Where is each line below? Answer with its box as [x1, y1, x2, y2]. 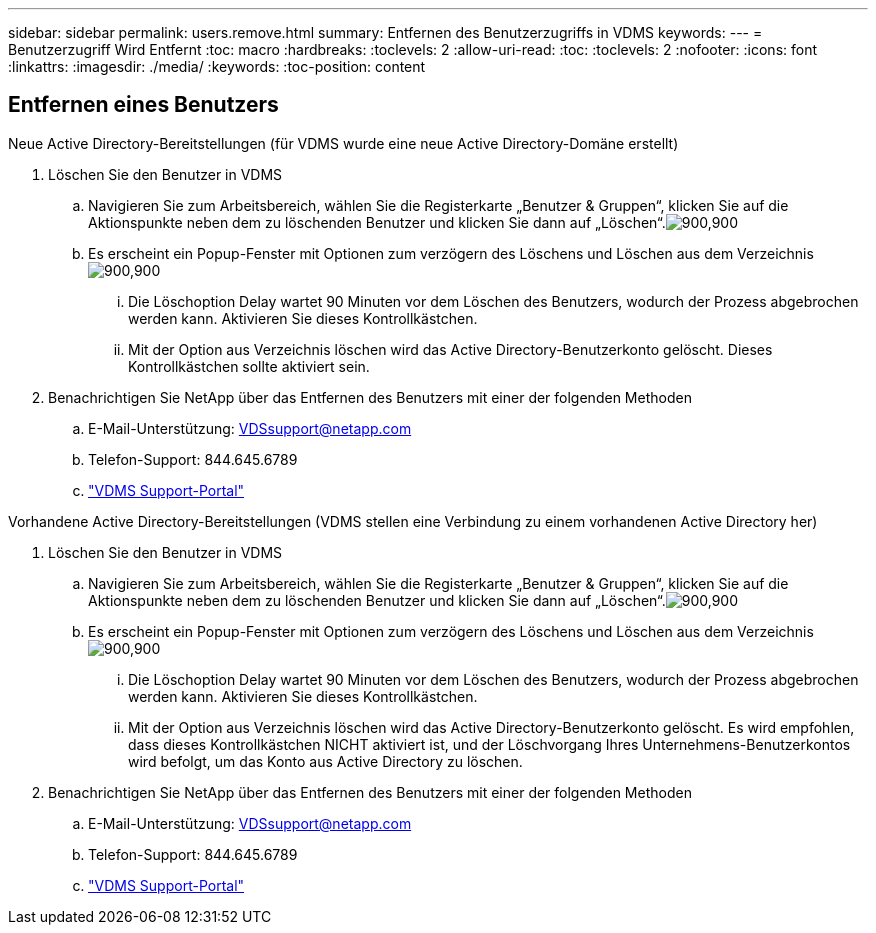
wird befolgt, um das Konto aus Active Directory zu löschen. [128, 752, 523, 770]
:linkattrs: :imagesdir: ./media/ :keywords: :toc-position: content [8, 58, 426, 75]
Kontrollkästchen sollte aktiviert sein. [128, 357, 370, 375]
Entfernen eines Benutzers [8, 92, 279, 118]
